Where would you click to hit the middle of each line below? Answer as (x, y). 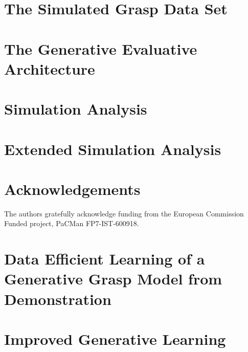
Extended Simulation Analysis (113, 149)
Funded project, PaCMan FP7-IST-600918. (72, 223)
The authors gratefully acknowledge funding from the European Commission (124, 213)
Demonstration (58, 299)
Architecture (50, 68)
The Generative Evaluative (101, 48)
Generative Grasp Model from (113, 279)
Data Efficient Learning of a (105, 259)
